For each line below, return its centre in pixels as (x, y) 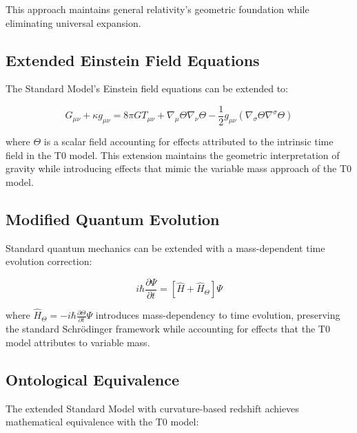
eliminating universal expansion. (73, 22)
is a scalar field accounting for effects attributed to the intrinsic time (188, 141)
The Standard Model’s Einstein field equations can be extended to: (147, 88)
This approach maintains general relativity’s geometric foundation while (157, 9)
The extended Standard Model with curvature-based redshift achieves (152, 408)
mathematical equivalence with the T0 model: (102, 422)
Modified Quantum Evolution (113, 219)
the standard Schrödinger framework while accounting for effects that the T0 (168, 329)
